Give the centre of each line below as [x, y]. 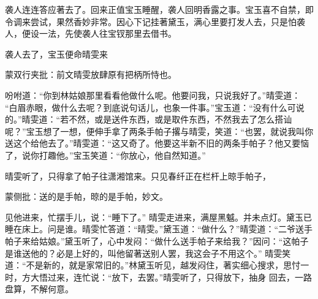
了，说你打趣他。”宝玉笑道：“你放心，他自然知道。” [105, 155]
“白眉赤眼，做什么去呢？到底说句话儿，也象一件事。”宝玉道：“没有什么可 [150, 107]
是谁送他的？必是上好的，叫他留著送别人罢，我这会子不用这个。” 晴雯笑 [148, 253]
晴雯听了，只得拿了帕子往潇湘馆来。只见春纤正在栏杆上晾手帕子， [138, 176]
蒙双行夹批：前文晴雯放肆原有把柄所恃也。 [91, 74]
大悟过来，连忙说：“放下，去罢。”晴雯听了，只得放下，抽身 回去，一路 [171, 277]
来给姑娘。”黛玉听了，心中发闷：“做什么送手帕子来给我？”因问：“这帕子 [165, 240]
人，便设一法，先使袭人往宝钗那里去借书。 [91, 33]
